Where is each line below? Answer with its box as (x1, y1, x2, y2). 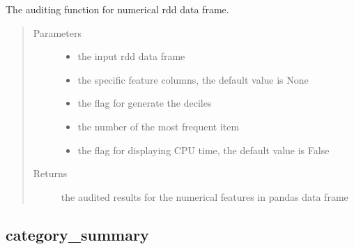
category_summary (6, 223, 149, 245)
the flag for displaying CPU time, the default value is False (77, 142, 330, 157)
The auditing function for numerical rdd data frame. (6, 2, 229, 16)
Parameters (33, 25, 82, 40)
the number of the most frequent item (77, 119, 240, 133)
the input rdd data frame (77, 49, 185, 63)
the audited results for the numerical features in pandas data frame (61, 189, 348, 204)
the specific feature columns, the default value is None (77, 72, 309, 86)
